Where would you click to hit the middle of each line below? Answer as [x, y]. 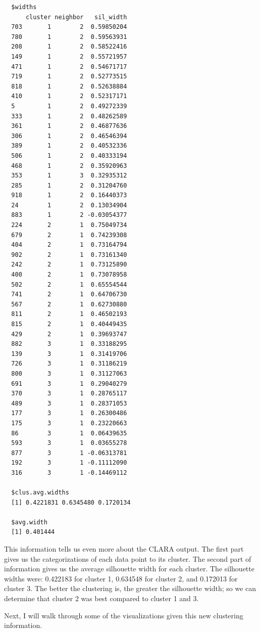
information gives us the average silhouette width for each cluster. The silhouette [129, 569]
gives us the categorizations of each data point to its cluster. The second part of [128, 558]
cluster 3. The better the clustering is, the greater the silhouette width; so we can [130, 588]
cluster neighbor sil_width [76, 17]
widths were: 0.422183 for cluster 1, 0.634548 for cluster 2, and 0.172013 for [121, 578]
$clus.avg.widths [40, 493]
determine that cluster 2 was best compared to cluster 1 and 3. [101, 598]
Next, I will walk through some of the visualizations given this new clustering [124, 615]
